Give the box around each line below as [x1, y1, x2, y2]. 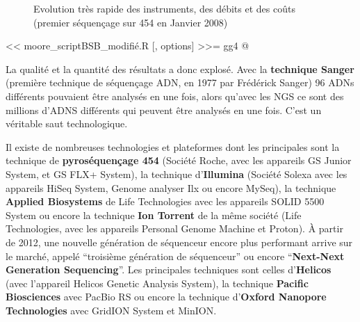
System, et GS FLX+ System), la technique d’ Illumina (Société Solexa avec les [6, 166, 347, 181]
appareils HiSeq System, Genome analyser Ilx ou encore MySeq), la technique [6, 180, 336, 195]
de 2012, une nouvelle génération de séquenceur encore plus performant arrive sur [6, 234, 353, 249]
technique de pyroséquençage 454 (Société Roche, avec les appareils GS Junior [6, 153, 352, 168]
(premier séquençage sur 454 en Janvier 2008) [33, 15, 228, 29]
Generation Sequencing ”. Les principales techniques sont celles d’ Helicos [6, 262, 332, 277]
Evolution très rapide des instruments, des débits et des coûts [33, 1, 295, 15]
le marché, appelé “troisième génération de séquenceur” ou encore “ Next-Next [6, 248, 345, 263]
